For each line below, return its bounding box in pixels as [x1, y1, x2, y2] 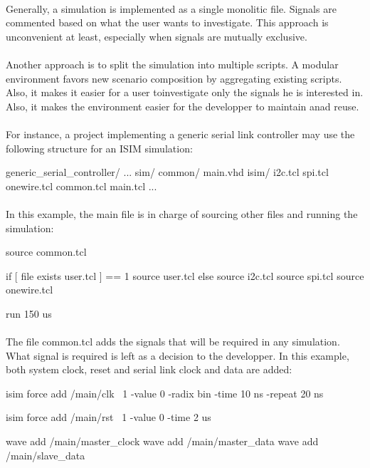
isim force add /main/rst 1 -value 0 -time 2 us [6, 410, 211, 425]
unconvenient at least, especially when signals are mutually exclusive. [6, 28, 307, 43]
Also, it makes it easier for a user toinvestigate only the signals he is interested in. [6, 85, 364, 100]
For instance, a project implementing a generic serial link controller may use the [6, 126, 355, 141]
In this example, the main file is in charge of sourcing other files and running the [6, 206, 358, 221]
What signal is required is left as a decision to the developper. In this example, [6, 348, 349, 363]
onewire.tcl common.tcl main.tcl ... [6, 178, 157, 193]
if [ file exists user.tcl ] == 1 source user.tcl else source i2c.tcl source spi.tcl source [6, 268, 364, 283]
